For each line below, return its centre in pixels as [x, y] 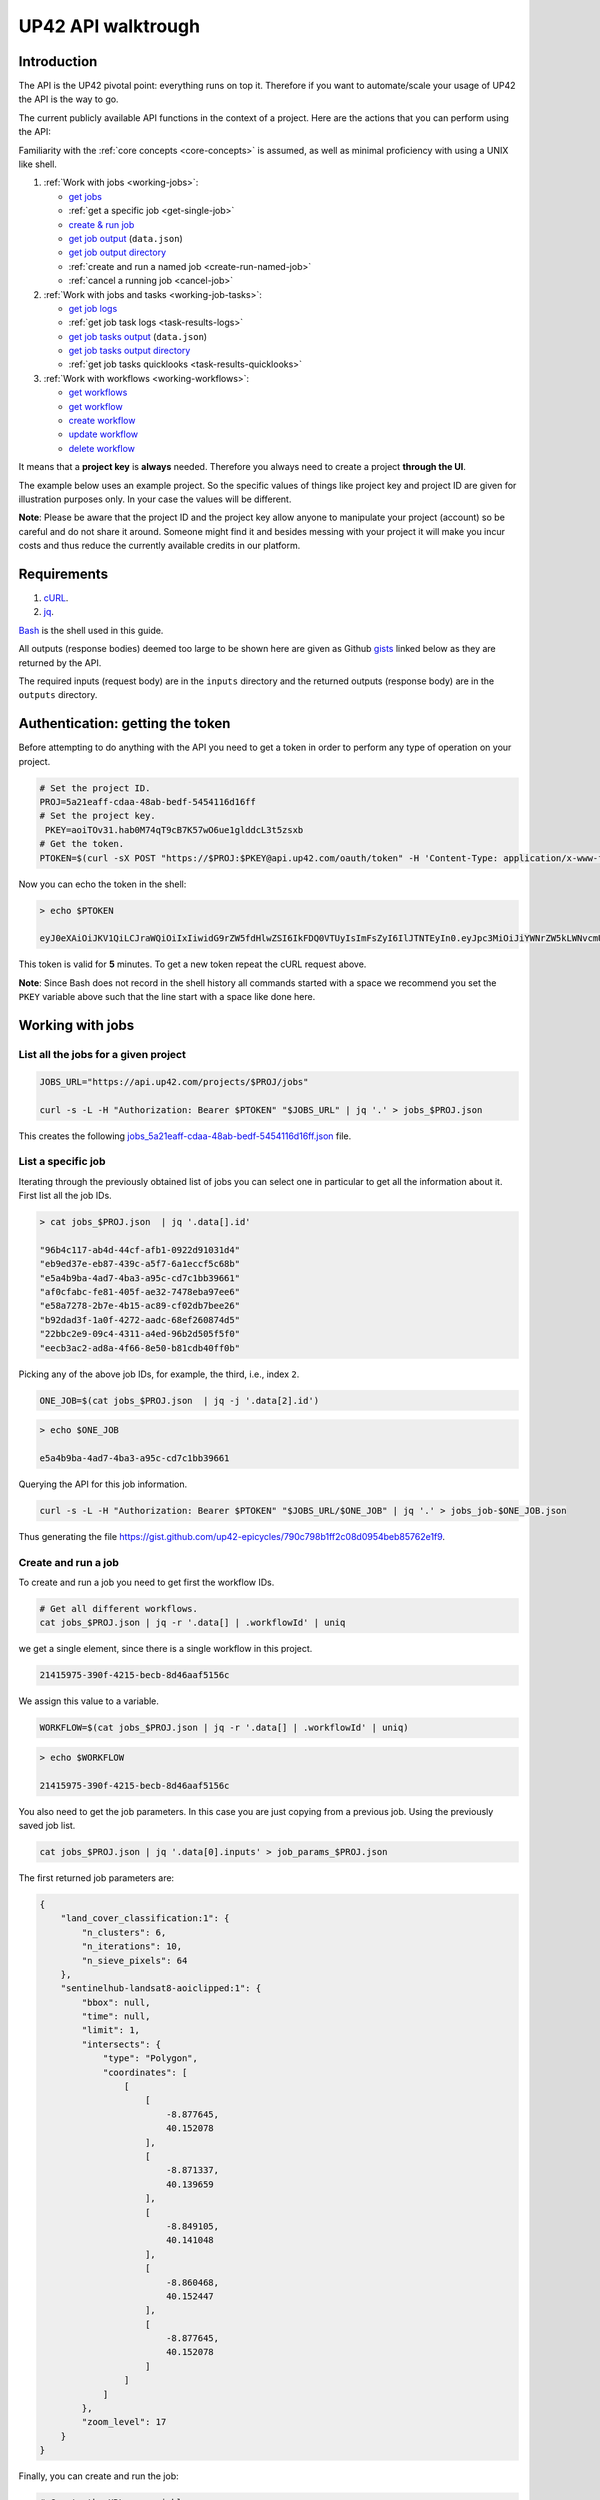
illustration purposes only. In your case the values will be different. [155, 499]
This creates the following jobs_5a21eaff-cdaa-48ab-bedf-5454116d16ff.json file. [185, 1136]
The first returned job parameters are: [96, 1877]
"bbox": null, [116, 2002]
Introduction [58, 61]
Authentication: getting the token [124, 723]
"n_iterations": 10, [132, 1946]
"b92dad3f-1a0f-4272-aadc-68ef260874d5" [139, 1319]
